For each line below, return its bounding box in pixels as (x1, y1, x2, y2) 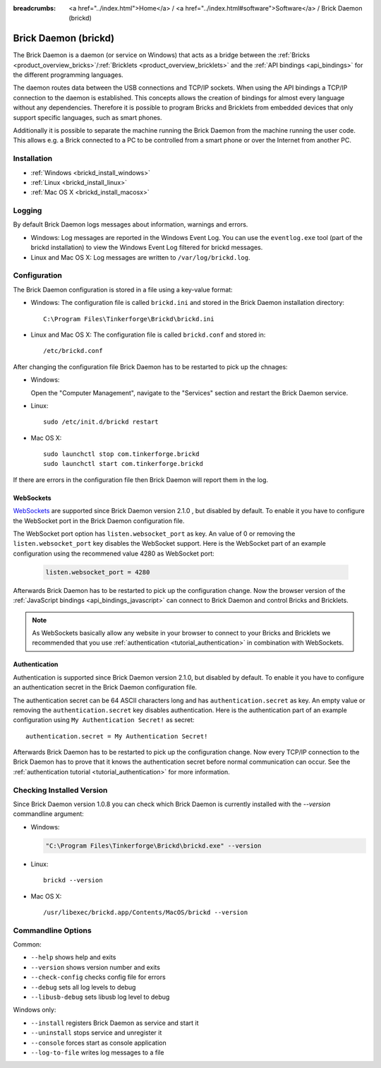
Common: (13, 940, 42, 949)
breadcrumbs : (13, 4, 56, 12)
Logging (13, 205, 42, 215)
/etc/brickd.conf (43, 347, 103, 355)
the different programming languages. (13, 71, 123, 79)
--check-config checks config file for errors (30, 973, 166, 981)
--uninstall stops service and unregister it (30, 1028, 162, 1037)
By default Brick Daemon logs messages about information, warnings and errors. (13, 220, 248, 229)
